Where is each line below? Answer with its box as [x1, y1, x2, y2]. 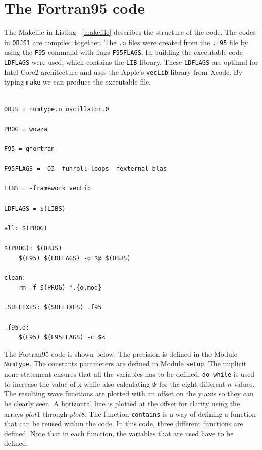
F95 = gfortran [4, 145, 55, 152]
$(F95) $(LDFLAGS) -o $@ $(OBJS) [18, 254, 131, 262]
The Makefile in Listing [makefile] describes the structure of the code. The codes [4, 27, 256, 37]
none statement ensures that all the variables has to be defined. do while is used [4, 369, 255, 379]
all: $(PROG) [4, 224, 47, 232]
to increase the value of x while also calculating [4, 378, 150, 389]
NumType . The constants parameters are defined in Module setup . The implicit [4, 358, 247, 369]
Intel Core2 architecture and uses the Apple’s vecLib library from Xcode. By [4, 66, 243, 77]
